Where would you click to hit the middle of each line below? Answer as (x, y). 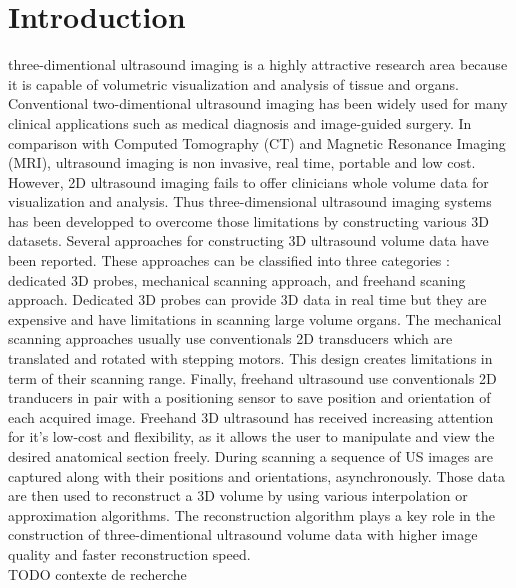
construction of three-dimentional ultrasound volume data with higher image (243, 534)
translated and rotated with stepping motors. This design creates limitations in (250, 358)
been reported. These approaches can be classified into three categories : (229, 260)
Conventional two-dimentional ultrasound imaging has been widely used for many (258, 103)
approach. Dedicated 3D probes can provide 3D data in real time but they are (247, 299)
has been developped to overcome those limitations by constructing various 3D (248, 220)
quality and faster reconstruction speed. (129, 553)
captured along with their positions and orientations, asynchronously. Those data (256, 475)
